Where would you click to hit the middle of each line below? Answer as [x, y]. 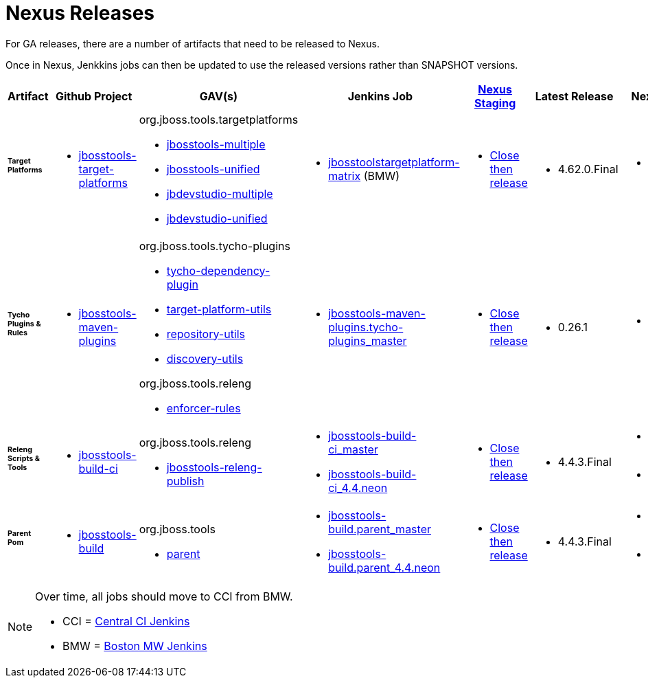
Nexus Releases [80, 13]
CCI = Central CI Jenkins [126, 621]
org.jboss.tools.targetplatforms [219, 119]
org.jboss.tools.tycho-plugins [215, 246]
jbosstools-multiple [216, 144]
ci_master [353, 449]
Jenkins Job [380, 96]
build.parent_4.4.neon [384, 567]
